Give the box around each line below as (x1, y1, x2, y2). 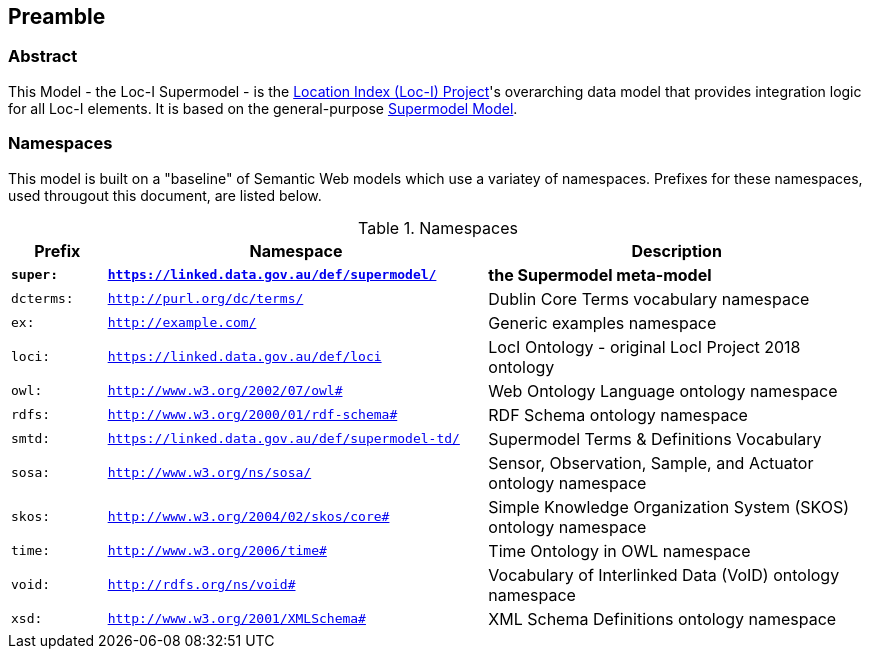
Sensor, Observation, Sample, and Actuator (488, 452, 814, 473)
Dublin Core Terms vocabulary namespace (488, 288, 810, 309)
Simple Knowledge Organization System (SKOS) (488, 496, 850, 517)
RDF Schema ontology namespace (488, 404, 748, 425)
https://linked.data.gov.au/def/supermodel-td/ (107, 431, 460, 447)
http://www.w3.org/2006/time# (107, 543, 327, 559)
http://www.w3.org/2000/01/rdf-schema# (107, 407, 398, 423)
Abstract (8, 46, 78, 67)
